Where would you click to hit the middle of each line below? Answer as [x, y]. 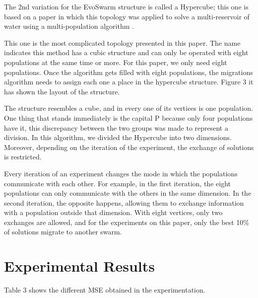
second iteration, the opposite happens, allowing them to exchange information [124, 202]
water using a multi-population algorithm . [69, 26]
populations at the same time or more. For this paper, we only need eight [116, 62]
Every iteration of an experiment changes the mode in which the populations [121, 173]
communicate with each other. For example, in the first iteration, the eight [117, 183]
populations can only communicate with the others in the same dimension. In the [128, 193]
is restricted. [23, 157]
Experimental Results [79, 266]
